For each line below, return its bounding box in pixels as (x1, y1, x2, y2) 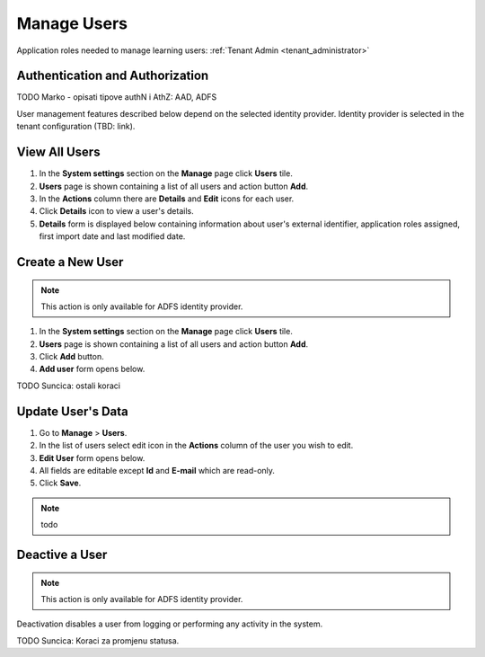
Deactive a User (16, 546, 108, 562)
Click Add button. (39, 351, 104, 362)
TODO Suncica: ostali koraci (16, 380, 121, 391)
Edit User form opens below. (39, 452, 145, 463)
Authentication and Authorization (16, 68, 209, 84)
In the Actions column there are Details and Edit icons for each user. (39, 193, 295, 204)
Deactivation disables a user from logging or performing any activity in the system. (16, 618, 323, 629)
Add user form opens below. (39, 364, 145, 375)
